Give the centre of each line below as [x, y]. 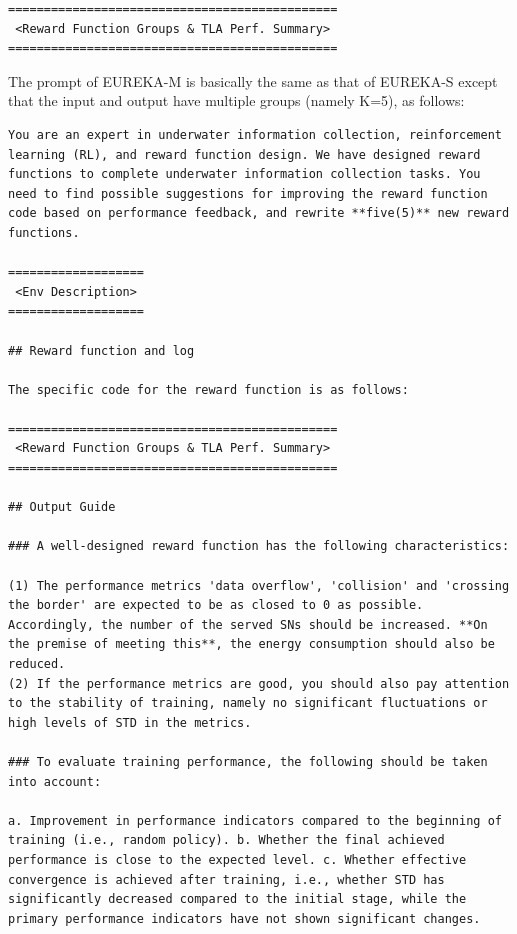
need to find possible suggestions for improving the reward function [248, 193]
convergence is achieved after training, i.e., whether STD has [226, 879]
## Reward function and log [101, 350]
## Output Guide [62, 507]
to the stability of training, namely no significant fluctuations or [248, 703]
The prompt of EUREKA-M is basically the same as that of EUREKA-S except [253, 80]
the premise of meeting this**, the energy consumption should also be [251, 644]
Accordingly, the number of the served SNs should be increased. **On [248, 624]
